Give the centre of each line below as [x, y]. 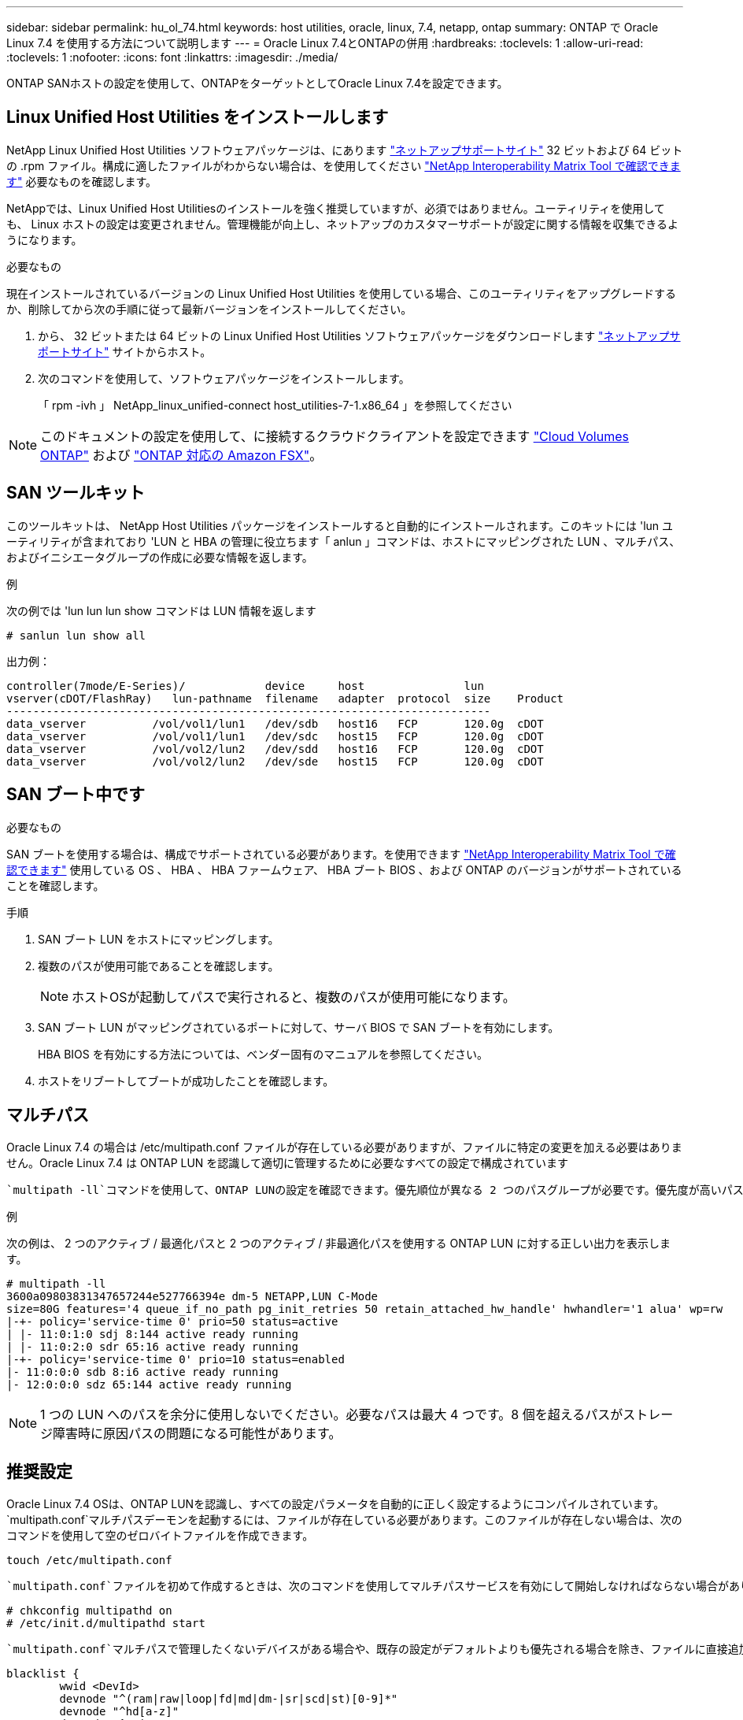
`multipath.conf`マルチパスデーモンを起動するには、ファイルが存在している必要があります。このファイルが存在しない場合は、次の [344, 1520]
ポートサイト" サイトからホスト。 [125, 351]
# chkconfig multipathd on [89, 1611]
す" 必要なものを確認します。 [82, 181]
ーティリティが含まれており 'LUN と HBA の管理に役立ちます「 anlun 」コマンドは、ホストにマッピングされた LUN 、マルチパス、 [344, 541]
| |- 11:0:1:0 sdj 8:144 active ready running [152, 1334]
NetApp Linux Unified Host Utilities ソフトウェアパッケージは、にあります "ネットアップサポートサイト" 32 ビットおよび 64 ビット [345, 150]
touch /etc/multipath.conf [89, 1561]
